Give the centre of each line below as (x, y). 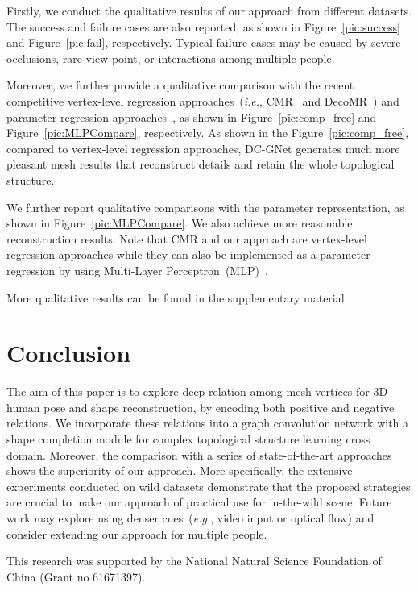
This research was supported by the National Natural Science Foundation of (194, 561)
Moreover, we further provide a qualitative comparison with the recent (180, 85)
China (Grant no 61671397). (76, 576)
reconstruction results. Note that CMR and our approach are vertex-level (187, 238)
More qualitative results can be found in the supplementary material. (177, 297)
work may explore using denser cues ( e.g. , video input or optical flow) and (190, 517)
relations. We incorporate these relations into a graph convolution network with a (208, 423)
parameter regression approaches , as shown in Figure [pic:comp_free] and (192, 117)
